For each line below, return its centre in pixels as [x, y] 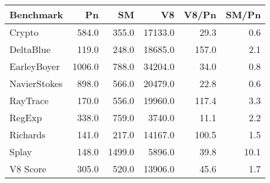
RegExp [26, 117]
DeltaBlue [30, 49]
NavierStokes [36, 83]
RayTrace [29, 100]
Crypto [24, 32]
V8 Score [28, 169]
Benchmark [36, 14]
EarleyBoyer [35, 66]
